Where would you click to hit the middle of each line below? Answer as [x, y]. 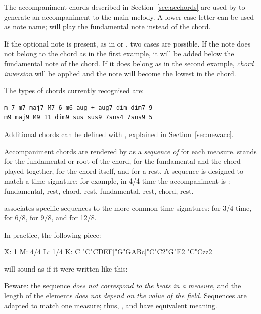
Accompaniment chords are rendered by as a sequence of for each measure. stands [130, 151]
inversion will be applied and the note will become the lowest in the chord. [120, 73]
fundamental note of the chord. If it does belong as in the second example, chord [129, 63]
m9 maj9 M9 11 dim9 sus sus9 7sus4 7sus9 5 [78, 118]
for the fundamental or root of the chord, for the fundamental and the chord [122, 161]
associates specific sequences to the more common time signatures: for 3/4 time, [128, 208]
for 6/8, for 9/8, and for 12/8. [50, 218]
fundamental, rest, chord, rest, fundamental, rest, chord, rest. [99, 190]
